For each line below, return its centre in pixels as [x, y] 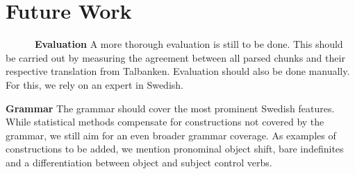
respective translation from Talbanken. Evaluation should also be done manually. [178, 71]
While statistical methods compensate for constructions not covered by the [165, 122]
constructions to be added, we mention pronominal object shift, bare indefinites [175, 149]
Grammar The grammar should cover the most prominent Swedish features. [170, 108]
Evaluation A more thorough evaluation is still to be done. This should [189, 44]
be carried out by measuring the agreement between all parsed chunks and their [175, 57]
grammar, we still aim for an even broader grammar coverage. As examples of [171, 135]
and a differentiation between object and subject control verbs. [139, 162]
